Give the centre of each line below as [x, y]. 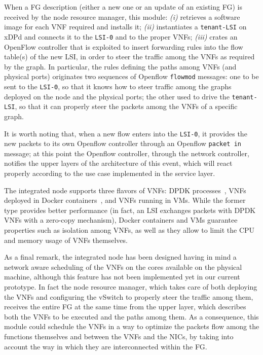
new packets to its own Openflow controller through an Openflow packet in [123, 143]
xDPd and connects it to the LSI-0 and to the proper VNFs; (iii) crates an [121, 36]
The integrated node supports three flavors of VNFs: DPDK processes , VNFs [125, 190]
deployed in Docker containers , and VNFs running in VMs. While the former [125, 200]
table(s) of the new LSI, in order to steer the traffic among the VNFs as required [129, 57]
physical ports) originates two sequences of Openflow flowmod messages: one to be [131, 76]
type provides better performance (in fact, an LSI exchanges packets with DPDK [130, 210]
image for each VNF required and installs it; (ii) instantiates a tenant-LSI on [125, 27]
